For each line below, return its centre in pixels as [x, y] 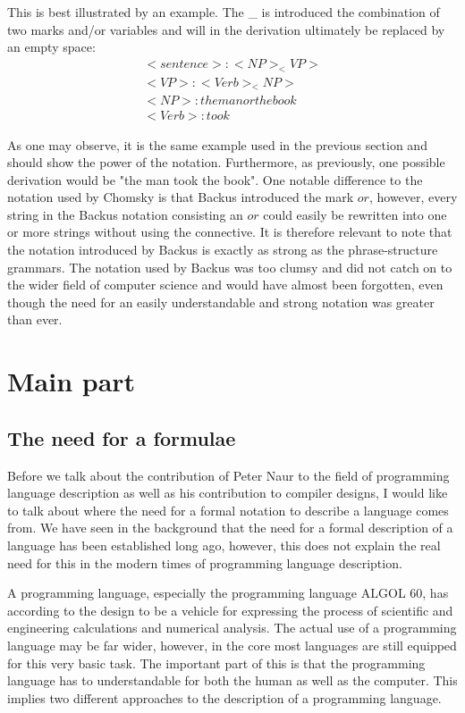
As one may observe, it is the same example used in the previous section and [217, 144]
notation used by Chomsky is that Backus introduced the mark [181, 197]
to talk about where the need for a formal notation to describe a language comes [228, 510]
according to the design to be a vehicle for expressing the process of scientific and [230, 610]
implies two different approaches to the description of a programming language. [224, 697]
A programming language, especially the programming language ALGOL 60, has [228, 593]
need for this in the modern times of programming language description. [205, 562]
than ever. [35, 319]
